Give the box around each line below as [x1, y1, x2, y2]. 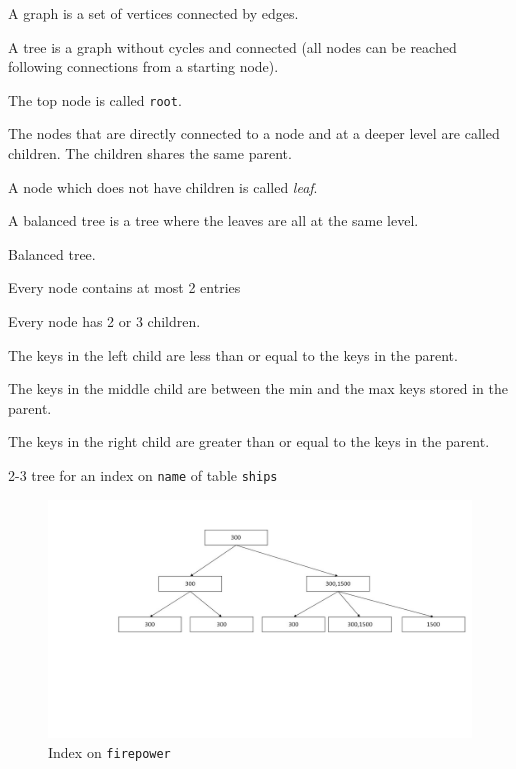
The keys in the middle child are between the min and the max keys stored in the [8, 378, 508, 399]
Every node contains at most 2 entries [8, 277, 241, 298]
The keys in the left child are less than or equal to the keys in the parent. [8, 344, 458, 365]
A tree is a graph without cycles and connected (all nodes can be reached [8, 36, 457, 57]
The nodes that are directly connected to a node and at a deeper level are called [8, 123, 500, 144]
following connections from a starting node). [8, 56, 279, 77]
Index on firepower [48, 741, 171, 762]
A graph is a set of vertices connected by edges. [8, 3, 299, 23]
